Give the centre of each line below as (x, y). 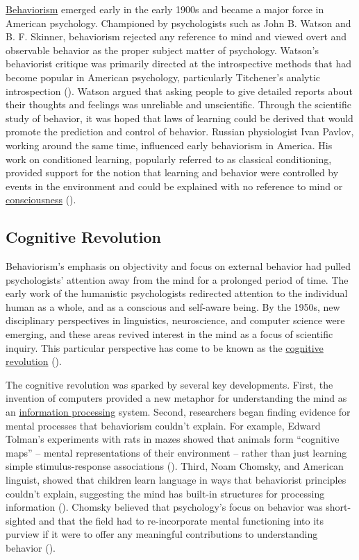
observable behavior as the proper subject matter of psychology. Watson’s (162, 50)
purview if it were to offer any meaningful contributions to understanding (162, 534)
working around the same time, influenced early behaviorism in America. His (169, 145)
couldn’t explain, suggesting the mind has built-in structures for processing (165, 493)
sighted (21, 520)
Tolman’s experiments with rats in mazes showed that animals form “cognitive (173, 439)
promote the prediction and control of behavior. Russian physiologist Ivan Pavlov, (180, 131)
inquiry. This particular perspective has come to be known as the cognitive (165, 347)
